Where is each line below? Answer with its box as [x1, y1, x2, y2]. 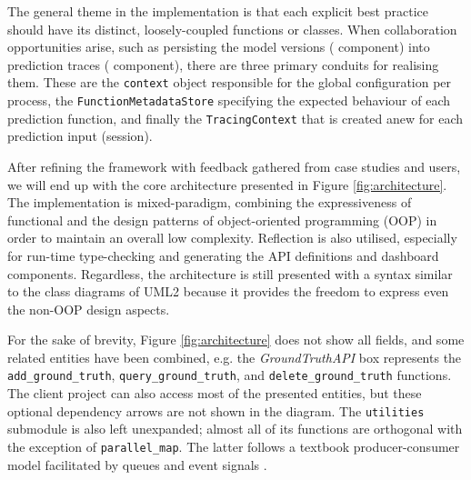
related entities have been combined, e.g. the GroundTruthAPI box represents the [7, 347, 462, 366]
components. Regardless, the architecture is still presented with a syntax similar [7, 264, 453, 283]
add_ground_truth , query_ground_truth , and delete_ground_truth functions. [7, 365, 452, 385]
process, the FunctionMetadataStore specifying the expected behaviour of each [7, 91, 451, 110]
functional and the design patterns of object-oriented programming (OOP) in [7, 210, 437, 229]
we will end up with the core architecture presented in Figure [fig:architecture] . [7, 175, 447, 194]
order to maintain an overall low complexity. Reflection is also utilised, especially [7, 228, 457, 247]
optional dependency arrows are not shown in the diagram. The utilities [7, 401, 425, 420]
